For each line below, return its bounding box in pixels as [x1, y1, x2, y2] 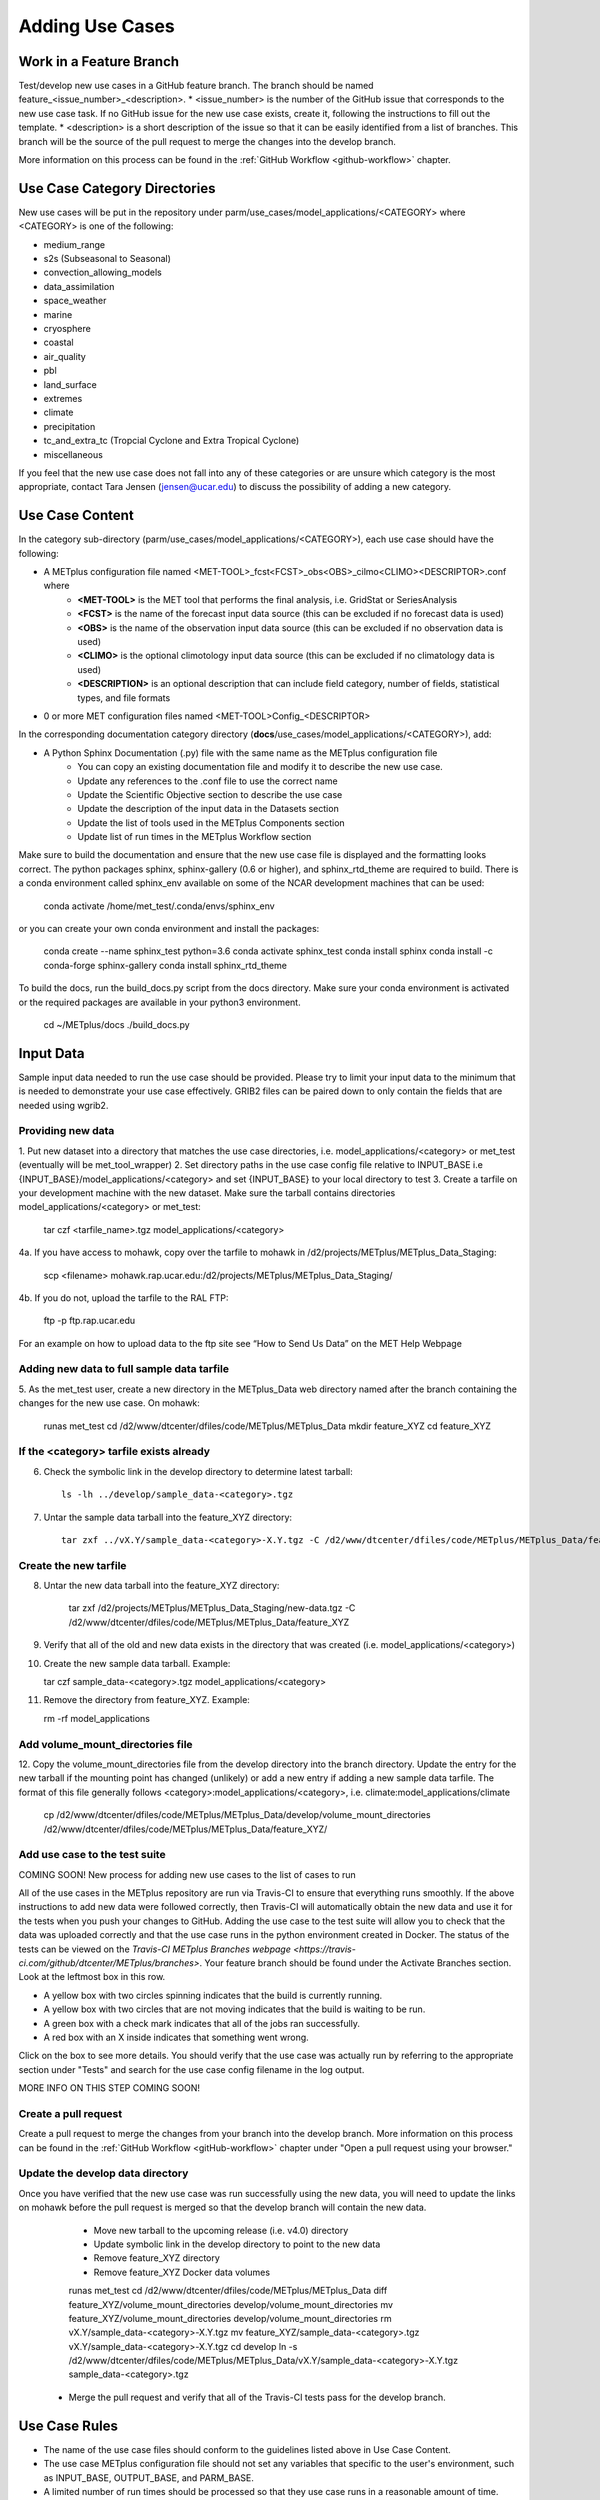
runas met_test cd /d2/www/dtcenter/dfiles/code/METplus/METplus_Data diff [68, 2285, 388, 2297]
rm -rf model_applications [43, 1712, 150, 1724]
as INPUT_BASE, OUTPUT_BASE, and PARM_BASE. [43, 2471, 254, 2484]
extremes [43, 393, 83, 404]
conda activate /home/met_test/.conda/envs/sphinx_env [43, 900, 275, 912]
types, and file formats [77, 691, 171, 704]
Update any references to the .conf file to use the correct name [77, 775, 339, 787]
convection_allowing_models [43, 266, 162, 279]
